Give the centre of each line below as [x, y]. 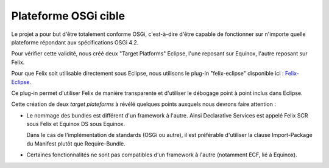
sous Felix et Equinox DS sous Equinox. [76, 124]
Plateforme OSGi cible [68, 16]
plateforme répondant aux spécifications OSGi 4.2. [75, 42]
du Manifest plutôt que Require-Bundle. [76, 144]
